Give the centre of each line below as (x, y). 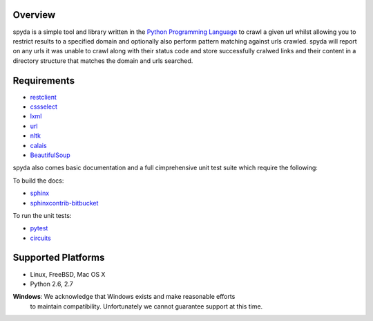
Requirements (44, 81)
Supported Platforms (59, 258)
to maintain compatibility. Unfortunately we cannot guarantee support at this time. (146, 306)
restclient (43, 97)
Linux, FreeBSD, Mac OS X (68, 274)
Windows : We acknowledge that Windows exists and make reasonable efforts (124, 297)
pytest (39, 228)
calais (39, 145)
